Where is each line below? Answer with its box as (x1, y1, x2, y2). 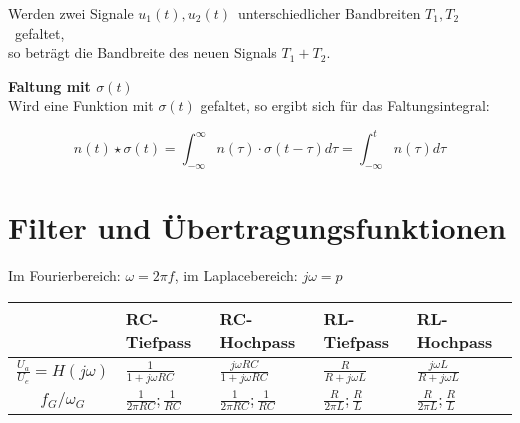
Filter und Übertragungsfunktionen (8, 207, 507, 248)
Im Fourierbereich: (8, 265, 121, 286)
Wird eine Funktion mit (8, 95, 154, 116)
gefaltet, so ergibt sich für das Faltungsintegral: (200, 95, 490, 116)
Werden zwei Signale (8, 3, 134, 23)
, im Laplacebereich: (174, 265, 298, 286)
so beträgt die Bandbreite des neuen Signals (8, 42, 277, 63)
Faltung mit (8, 75, 91, 96)
